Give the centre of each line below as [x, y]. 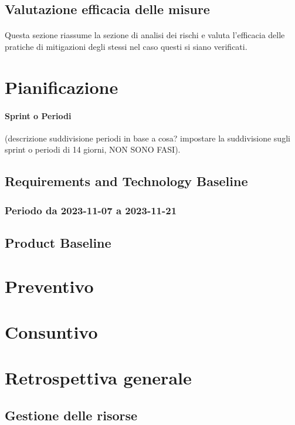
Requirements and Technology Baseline [126, 181]
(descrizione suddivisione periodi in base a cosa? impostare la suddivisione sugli [147, 138]
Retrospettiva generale [98, 378]
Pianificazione [62, 87]
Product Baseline [58, 242]
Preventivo [49, 286]
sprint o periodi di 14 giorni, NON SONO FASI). [93, 149]
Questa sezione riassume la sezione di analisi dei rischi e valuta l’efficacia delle [145, 35]
